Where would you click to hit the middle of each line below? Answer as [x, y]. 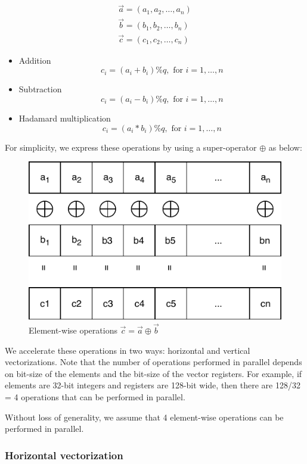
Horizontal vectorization [64, 455]
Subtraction [40, 89]
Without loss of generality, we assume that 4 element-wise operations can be [144, 417]
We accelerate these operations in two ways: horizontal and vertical [128, 350]
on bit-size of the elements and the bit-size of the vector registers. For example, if [153, 373]
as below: [285, 147]
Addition [35, 60]
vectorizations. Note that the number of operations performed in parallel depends [153, 362]
